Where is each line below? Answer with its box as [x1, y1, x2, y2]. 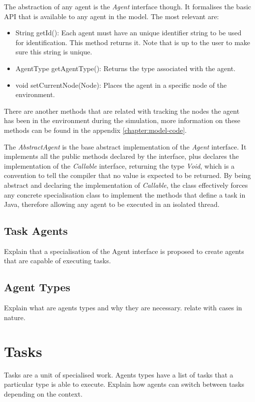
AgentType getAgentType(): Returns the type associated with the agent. [15, 63, 236, 73]
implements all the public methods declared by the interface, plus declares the [4, 151, 239, 161]
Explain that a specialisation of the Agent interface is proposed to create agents [4, 246, 244, 256]
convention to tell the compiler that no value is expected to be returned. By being [4, 170, 251, 180]
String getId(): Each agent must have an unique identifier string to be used [15, 27, 242, 38]
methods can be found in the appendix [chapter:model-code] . [4, 125, 187, 135]
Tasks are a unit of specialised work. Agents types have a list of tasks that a [4, 369, 233, 379]
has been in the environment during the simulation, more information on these [4, 115, 241, 126]
